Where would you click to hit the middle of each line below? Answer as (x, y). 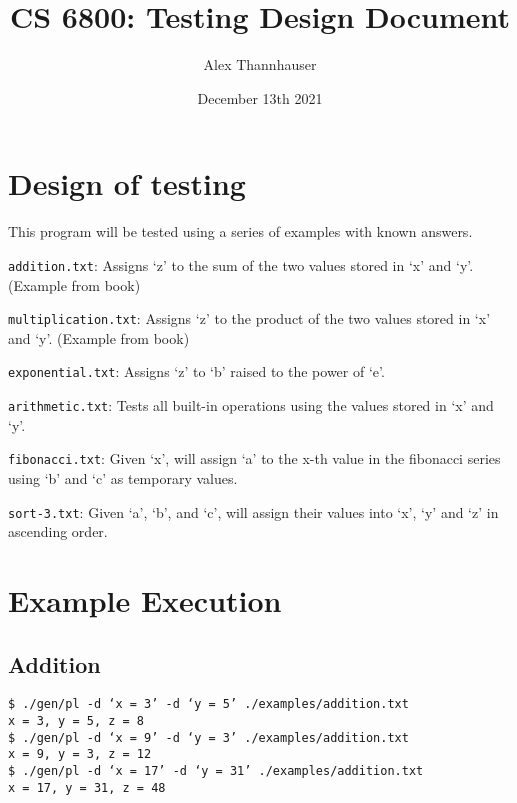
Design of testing (127, 183)
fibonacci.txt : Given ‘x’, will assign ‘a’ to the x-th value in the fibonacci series (254, 458)
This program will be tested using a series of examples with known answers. (240, 231)
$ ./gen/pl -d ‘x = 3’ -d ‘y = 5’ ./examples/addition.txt (208, 704)
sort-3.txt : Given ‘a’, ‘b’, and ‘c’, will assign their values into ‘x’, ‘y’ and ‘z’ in (253, 511)
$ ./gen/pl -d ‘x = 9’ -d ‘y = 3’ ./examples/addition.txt (208, 737)
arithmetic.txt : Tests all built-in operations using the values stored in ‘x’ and (251, 405)
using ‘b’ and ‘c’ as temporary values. (123, 477)
